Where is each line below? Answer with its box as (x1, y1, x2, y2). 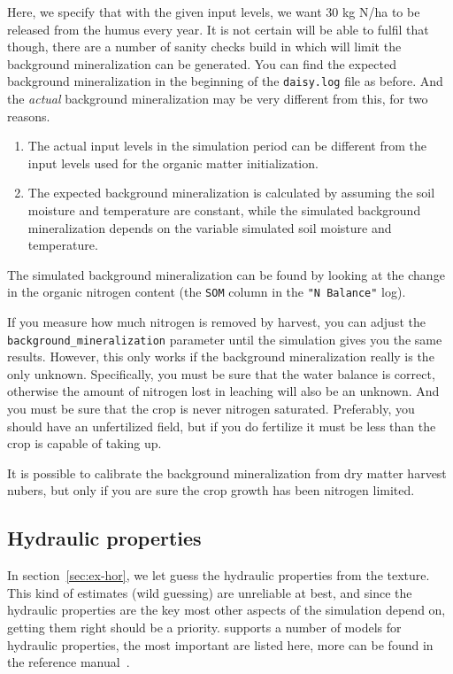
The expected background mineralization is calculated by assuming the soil (27, 183, 435, 202)
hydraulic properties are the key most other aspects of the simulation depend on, (7, 600, 446, 619)
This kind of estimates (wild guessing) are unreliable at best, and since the (7, 583, 412, 601)
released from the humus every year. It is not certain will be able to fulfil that (7, 19, 429, 38)
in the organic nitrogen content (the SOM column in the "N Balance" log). (7, 283, 406, 301)
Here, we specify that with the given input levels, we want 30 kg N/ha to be (7, 3, 420, 20)
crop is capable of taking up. (7, 434, 162, 453)
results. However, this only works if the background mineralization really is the (7, 347, 434, 366)
